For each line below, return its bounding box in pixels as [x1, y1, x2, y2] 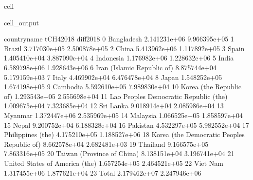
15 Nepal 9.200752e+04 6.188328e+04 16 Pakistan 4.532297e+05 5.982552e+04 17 [4, 120, 249, 130]
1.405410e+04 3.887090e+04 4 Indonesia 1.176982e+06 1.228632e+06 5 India [4, 53, 234, 63]
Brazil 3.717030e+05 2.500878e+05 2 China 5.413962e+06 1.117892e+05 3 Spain [4, 43, 245, 53]
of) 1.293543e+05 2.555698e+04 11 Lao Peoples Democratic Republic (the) [4, 91, 228, 101]
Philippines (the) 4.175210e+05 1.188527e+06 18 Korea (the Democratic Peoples [4, 129, 245, 140]
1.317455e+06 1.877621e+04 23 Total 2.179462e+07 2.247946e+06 [4, 167, 201, 178]
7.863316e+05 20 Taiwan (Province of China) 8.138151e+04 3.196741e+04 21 [4, 148, 235, 159]
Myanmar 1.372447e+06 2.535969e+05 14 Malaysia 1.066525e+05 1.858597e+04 [4, 110, 243, 120]
